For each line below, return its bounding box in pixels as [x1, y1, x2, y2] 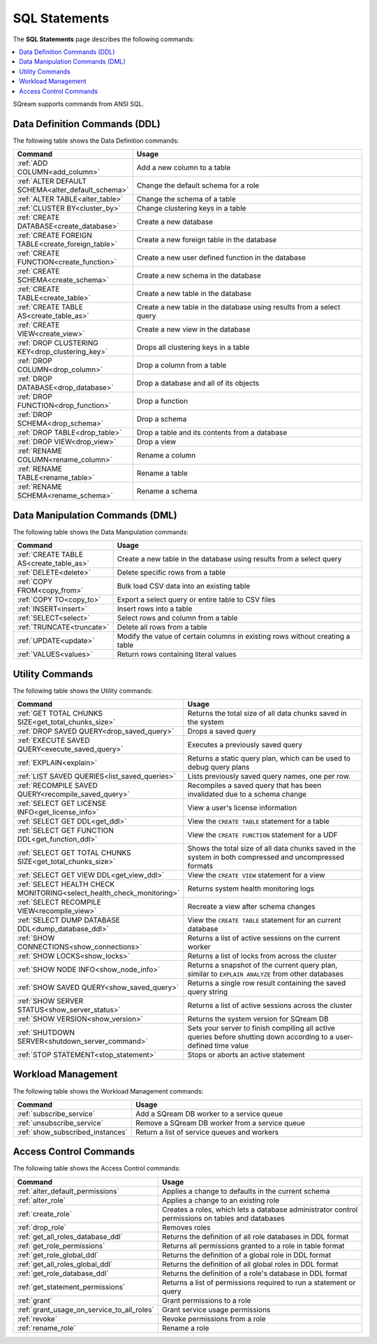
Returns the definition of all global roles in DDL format [161, 1259, 339, 1269]
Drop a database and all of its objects [136, 379, 260, 388]
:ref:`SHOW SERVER [17, 996, 84, 1005]
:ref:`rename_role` [17, 1323, 76, 1333]
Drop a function [136, 396, 188, 406]
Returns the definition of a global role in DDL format [161, 1250, 332, 1259]
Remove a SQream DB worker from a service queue [135, 1118, 305, 1128]
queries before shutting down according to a [187, 1032, 334, 1042]
